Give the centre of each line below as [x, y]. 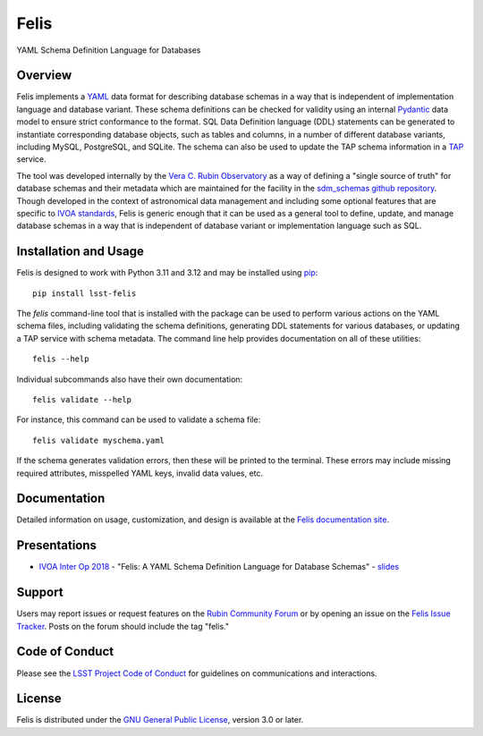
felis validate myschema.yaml [99, 440]
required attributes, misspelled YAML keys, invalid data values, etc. [140, 473]
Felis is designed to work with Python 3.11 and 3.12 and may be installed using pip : [167, 273]
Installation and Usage [80, 252]
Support [40, 592]
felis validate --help [82, 399]
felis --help [61, 359]
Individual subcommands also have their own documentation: [130, 379]
